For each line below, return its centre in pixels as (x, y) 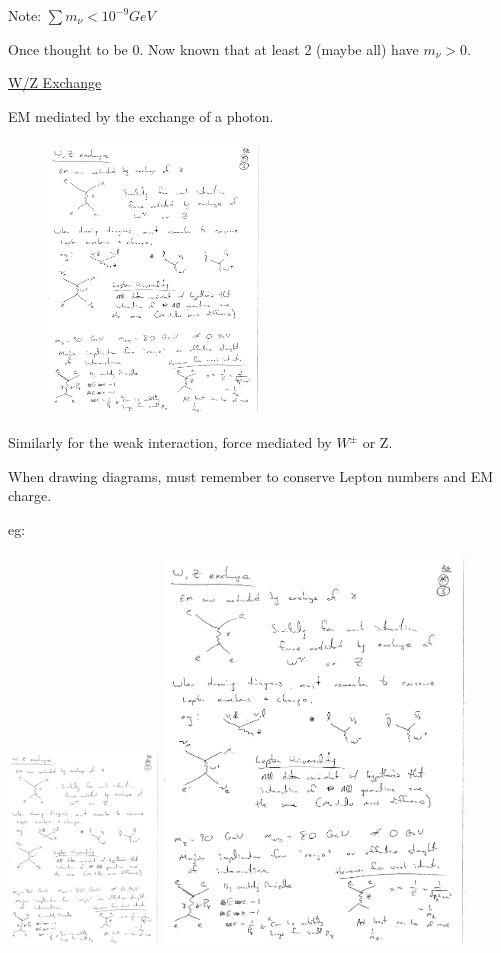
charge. (30, 495)
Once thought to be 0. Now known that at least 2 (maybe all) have (213, 48)
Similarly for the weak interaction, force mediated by (170, 442)
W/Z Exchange (55, 82)
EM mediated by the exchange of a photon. (141, 115)
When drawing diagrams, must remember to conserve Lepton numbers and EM (251, 475)
